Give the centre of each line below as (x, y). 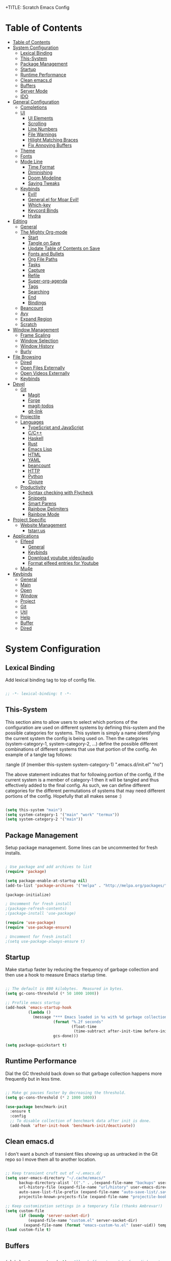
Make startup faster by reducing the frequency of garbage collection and (82, 969)
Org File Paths (42, 259)
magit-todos (41, 406)
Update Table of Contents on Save (64, 248)
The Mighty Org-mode (44, 232)
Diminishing (40, 172)
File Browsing (27, 356)
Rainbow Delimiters (48, 509)
